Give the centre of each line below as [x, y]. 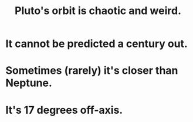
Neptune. [29, 83]
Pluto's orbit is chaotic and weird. [98, 11]
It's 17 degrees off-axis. [64, 110]
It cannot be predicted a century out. [97, 44]
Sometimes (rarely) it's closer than [92, 71]
